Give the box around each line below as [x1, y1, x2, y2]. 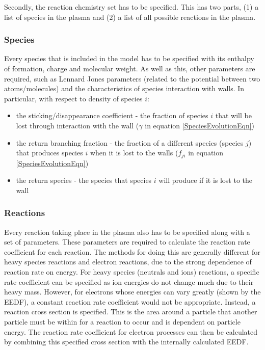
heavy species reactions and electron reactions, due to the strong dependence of [4, 256, 252, 267]
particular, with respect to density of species [4, 93, 143, 103]
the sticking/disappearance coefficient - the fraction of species [16, 110, 208, 121]
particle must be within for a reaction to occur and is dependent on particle [4, 316, 241, 327]
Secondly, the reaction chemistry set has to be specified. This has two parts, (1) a [4, 2, 259, 12]
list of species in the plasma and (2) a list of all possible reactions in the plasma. [4, 11, 256, 22]
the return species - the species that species [16, 175, 152, 185]
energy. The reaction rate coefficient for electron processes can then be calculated [4, 326, 258, 337]
